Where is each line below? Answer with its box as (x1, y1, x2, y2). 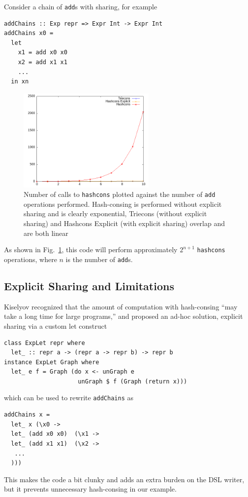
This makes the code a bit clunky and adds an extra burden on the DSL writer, (4, 474, 245, 484)
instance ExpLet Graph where (4, 358, 99, 366)
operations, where (4, 254, 57, 264)
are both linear (24, 228, 68, 238)
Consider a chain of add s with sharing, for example (4, 1, 157, 11)
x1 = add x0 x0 (18, 49, 67, 56)
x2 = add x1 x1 (18, 59, 67, 66)
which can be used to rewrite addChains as (4, 392, 133, 403)
